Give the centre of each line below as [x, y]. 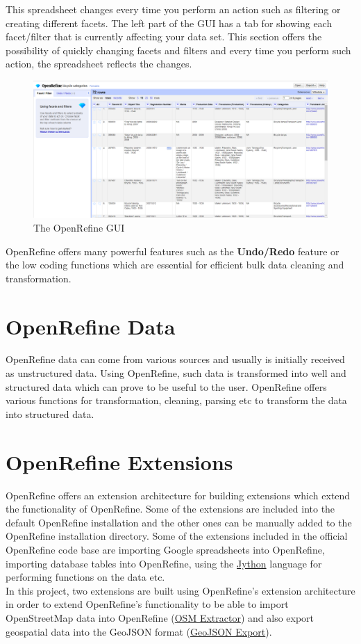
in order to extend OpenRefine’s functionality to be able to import [147, 604]
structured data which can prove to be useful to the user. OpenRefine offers [166, 386]
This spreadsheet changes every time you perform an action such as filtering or [173, 9]
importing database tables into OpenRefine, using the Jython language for [164, 563]
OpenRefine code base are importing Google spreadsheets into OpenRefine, [165, 549]
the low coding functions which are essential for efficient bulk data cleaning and [175, 265]
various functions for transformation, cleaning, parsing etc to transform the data [176, 400]
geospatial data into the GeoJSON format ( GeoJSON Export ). [139, 631]
